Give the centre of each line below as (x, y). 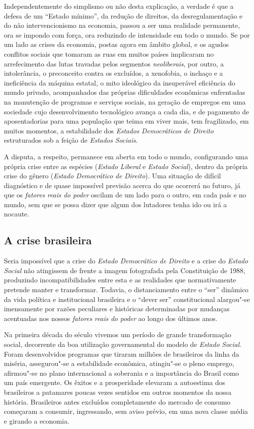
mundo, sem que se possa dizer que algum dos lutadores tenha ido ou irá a (116, 204)
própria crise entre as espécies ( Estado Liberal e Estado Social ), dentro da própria (126, 166)
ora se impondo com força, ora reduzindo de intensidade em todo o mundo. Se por (127, 34)
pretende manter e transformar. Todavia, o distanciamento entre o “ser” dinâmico (126, 290)
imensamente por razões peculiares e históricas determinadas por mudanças (117, 309)
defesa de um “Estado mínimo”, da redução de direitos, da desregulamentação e (123, 15)
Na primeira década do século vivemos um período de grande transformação (118, 334)
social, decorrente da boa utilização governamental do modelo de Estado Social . (123, 344)
